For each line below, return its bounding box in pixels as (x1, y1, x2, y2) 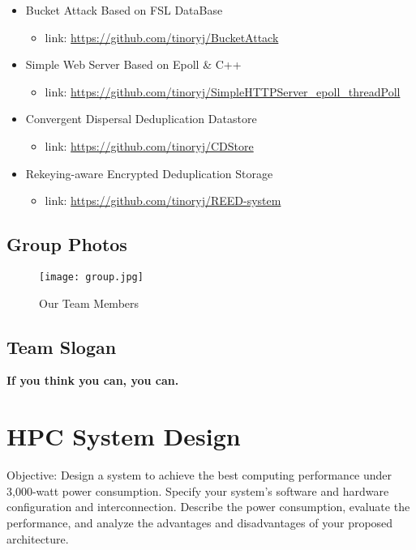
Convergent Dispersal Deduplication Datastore (25, 110, 257, 127)
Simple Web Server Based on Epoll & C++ (25, 56, 242, 73)
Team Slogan (6, 334, 117, 359)
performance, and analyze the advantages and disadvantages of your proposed (6, 514, 393, 531)
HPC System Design (6, 420, 241, 453)
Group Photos (6, 232, 127, 257)
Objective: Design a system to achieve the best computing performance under (6, 467, 392, 484)
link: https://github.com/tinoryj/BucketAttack (45, 28, 279, 45)
